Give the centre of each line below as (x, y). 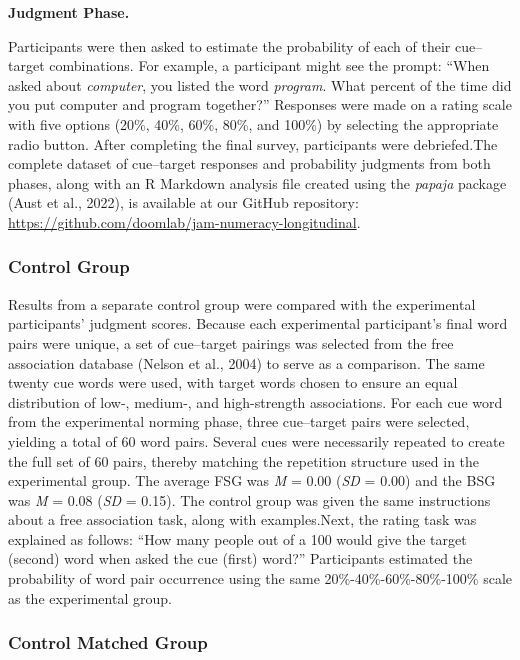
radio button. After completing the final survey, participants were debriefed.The (253, 143)
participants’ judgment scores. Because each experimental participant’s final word (258, 323)
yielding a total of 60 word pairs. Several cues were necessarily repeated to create (256, 440)
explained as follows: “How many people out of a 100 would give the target (237, 538)
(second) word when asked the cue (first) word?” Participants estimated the (240, 558)
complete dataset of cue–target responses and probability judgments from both (249, 163)
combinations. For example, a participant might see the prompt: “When (269, 65)
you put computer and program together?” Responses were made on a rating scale (260, 104)
